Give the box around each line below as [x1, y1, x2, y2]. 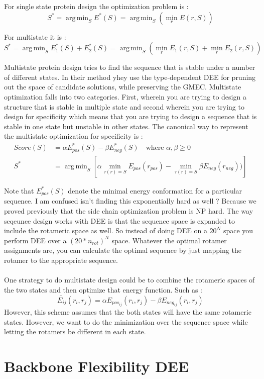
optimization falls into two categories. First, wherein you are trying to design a [4, 91, 246, 102]
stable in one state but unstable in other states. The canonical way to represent [4, 121, 248, 131]
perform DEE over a [4, 235, 67, 245]
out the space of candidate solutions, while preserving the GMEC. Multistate [4, 81, 241, 92]
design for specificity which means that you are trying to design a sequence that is [4, 111, 257, 122]
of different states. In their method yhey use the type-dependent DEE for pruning [4, 71, 256, 82]
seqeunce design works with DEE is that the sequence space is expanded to [4, 215, 235, 226]
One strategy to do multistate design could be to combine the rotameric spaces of [4, 274, 255, 285]
